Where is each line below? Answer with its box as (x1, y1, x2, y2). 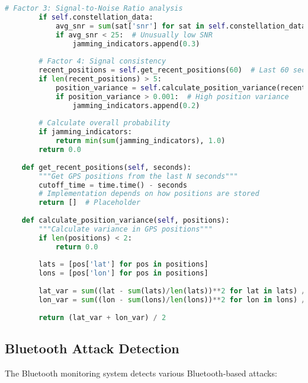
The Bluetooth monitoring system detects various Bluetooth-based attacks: (5, 366, 277, 379)
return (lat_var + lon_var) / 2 (38, 313, 166, 322)
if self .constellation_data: (38, 12, 153, 21)
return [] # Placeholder (38, 198, 141, 207)
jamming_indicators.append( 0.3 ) (72, 39, 200, 48)
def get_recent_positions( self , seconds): (21, 163, 192, 172)
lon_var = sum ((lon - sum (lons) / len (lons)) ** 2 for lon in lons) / (38, 295, 306, 304)
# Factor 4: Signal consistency (38, 57, 166, 66)
